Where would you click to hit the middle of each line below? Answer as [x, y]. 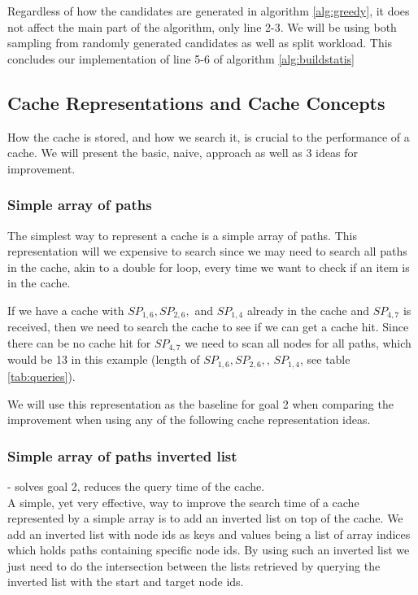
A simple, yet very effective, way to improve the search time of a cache [183, 502]
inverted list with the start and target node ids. [126, 582]
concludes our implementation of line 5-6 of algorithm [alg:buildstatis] [181, 58]
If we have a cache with [66, 310]
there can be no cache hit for [79, 343]
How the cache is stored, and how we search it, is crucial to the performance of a [209, 136]
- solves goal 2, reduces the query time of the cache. [136, 486]
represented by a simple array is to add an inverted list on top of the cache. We [205, 518]
